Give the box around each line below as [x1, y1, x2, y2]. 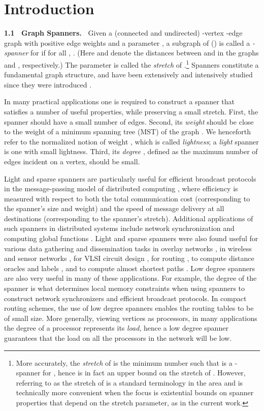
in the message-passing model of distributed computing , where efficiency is [4, 183, 238, 194]
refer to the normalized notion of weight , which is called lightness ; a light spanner [4, 136, 259, 146]
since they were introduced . [4, 79, 92, 90]
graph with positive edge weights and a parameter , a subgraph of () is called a [4, 37, 250, 48]
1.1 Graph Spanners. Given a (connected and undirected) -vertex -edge [4, 27, 243, 38]
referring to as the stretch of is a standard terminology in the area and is [16, 377, 243, 388]
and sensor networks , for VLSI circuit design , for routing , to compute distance [4, 253, 254, 263]
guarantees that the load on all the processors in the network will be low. [4, 333, 232, 343]
